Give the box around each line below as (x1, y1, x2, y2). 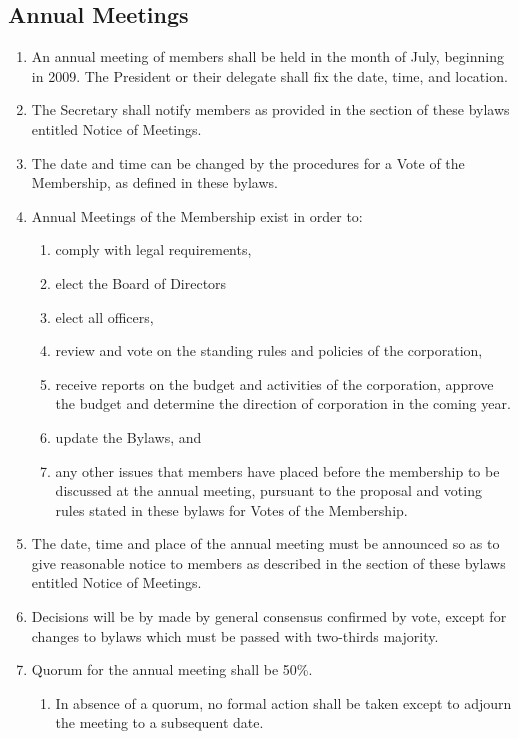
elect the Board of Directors (55, 272, 227, 293)
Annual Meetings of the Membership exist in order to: (31, 205, 363, 226)
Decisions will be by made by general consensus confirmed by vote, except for (31, 606, 507, 627)
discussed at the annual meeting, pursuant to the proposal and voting (55, 480, 482, 501)
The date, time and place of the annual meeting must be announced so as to (31, 533, 500, 554)
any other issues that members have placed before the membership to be (55, 460, 500, 481)
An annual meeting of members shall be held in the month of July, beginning (31, 46, 504, 67)
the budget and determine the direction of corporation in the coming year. (55, 393, 511, 414)
